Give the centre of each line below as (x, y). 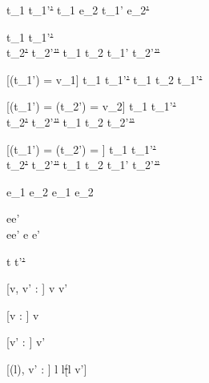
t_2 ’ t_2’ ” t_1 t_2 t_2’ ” (70, 121)
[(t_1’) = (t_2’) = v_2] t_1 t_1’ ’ (91, 106)
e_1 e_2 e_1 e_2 (50, 191)
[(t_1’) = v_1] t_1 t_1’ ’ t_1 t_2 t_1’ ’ (104, 79)
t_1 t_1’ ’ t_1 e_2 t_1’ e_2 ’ (78, 10)
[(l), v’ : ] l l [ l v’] (47, 368)
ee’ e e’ (23, 234)
